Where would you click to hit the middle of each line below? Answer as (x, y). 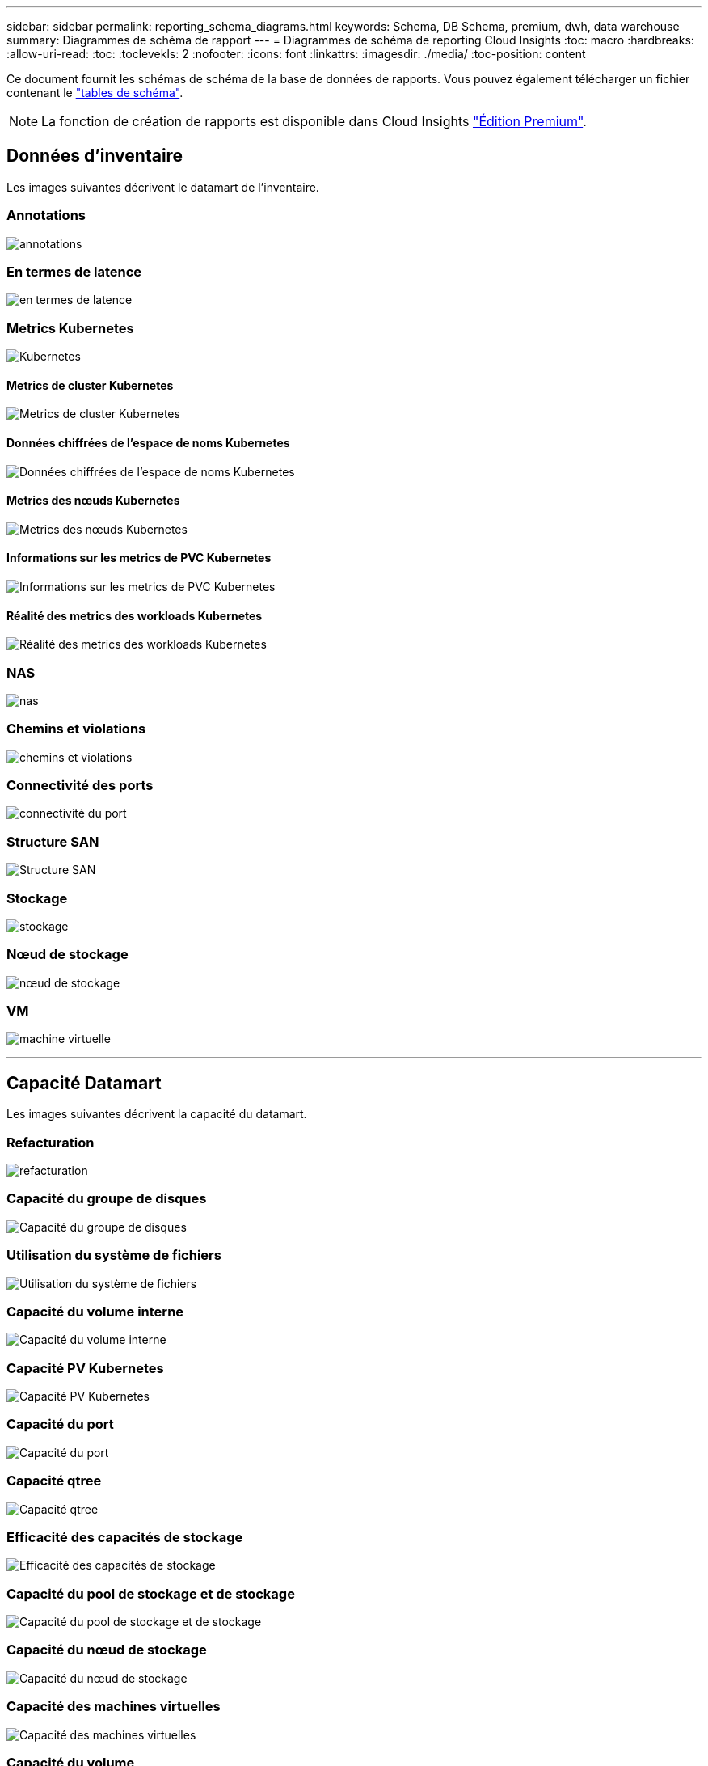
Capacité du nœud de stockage (107, 1650)
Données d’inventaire (95, 156)
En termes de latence (74, 271)
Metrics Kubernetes (70, 328)
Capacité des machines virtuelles (114, 1707)
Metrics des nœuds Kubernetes (93, 501)
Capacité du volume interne (95, 1311)
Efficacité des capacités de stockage (125, 1537)
